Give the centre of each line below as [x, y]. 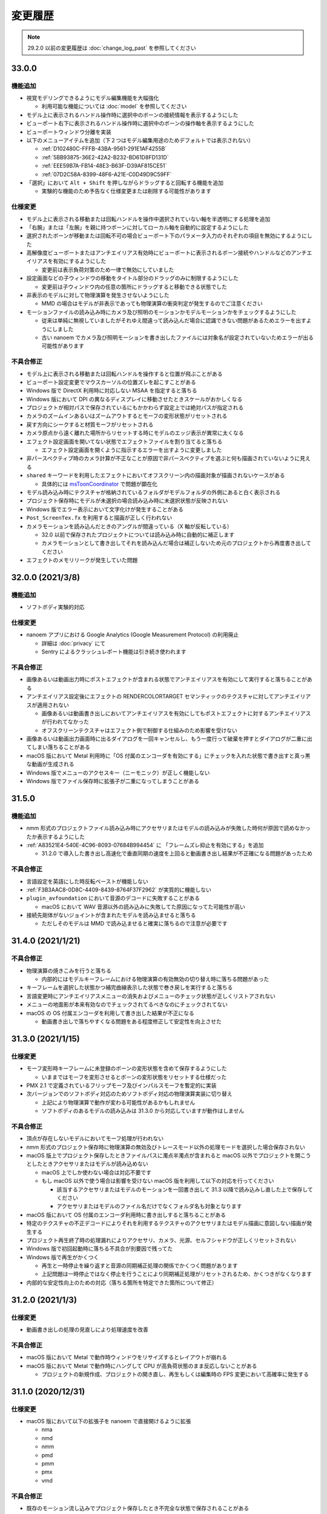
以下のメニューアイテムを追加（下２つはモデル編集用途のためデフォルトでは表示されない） [140, 140]
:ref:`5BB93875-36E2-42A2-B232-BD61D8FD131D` [105, 157]
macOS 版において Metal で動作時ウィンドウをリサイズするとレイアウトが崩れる [127, 1357]
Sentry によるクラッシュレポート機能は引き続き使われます [114, 652]
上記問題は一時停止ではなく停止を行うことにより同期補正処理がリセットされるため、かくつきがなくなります [177, 1274]
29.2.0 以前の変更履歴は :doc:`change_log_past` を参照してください [112, 48]
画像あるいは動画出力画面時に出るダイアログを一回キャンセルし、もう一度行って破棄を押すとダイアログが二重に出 [169, 739]
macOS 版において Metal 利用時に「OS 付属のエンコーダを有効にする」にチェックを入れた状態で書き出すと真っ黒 [168, 755]
